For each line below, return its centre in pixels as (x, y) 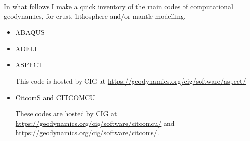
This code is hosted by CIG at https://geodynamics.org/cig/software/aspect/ (131, 81)
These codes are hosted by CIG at (66, 114)
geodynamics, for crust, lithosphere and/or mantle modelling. (95, 16)
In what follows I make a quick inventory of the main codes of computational (118, 6)
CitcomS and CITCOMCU (55, 97)
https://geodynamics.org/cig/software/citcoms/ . (87, 133)
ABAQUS (30, 32)
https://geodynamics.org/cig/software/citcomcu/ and (95, 123)
